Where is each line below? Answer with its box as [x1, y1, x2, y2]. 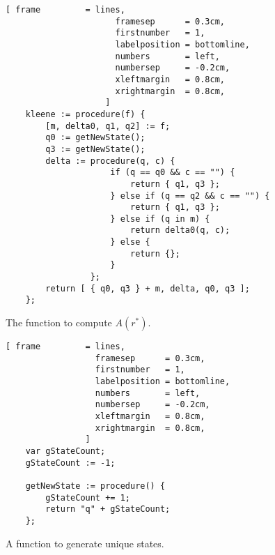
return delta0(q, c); [129, 225, 230, 236]
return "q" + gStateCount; [45, 504, 171, 515]
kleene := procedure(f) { [25, 109, 146, 119]
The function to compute [6, 315, 112, 330]
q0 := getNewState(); [45, 132, 146, 143]
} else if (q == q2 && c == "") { [110, 190, 270, 201]
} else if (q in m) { [110, 213, 210, 224]
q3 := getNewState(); [45, 144, 146, 154]
